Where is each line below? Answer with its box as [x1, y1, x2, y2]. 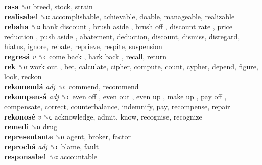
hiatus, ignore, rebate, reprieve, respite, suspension [4, 41, 162, 52]
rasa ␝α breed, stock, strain [4, 1, 93, 11]
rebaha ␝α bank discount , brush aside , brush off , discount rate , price [4, 21, 232, 32]
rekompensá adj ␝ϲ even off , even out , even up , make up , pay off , [4, 91, 227, 102]
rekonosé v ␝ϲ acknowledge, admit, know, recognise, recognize [4, 111, 202, 122]
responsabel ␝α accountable [4, 151, 97, 161]
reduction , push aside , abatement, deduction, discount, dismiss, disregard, [4, 31, 240, 41]
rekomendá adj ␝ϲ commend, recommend [4, 81, 139, 91]
